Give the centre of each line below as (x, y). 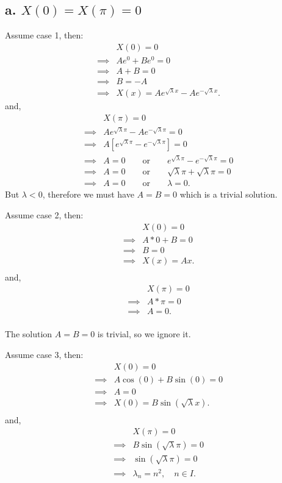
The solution (29, 334)
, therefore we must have (88, 194)
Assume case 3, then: (44, 355)
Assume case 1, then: (44, 35)
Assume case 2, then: (44, 214)
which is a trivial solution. (229, 194)
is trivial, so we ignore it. (144, 334)
